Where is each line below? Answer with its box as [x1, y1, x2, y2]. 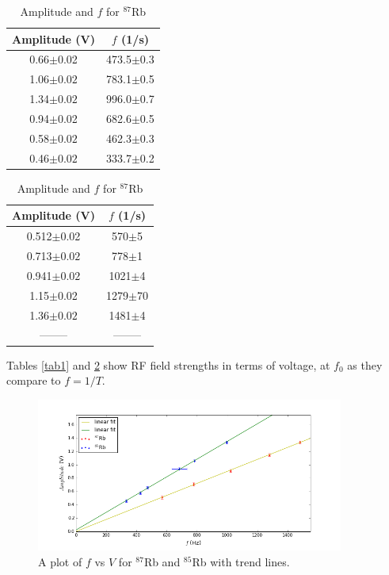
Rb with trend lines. [192, 554, 290, 570]
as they [347, 356, 383, 373]
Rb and [143, 554, 181, 570]
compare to [6, 372, 61, 389]
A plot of [38, 554, 82, 570]
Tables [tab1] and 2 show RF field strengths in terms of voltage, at [6, 356, 330, 373]
